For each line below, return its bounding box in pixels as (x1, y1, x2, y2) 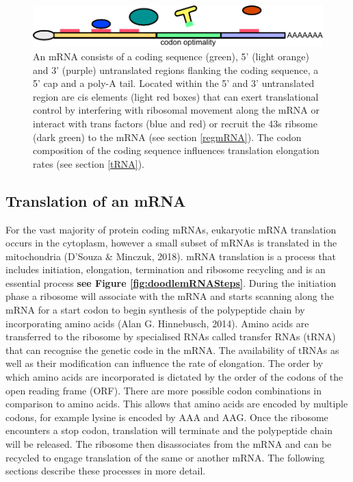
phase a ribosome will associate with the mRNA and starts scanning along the (5, 289, 334, 303)
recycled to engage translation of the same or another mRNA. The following (5, 450, 325, 464)
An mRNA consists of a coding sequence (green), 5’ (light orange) (33, 49, 309, 63)
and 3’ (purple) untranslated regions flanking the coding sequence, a (33, 62, 319, 77)
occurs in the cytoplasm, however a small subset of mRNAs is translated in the (5, 236, 337, 250)
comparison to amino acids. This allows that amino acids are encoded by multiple (5, 396, 348, 411)
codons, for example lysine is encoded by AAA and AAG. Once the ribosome (5, 409, 328, 424)
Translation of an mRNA (5, 190, 186, 211)
